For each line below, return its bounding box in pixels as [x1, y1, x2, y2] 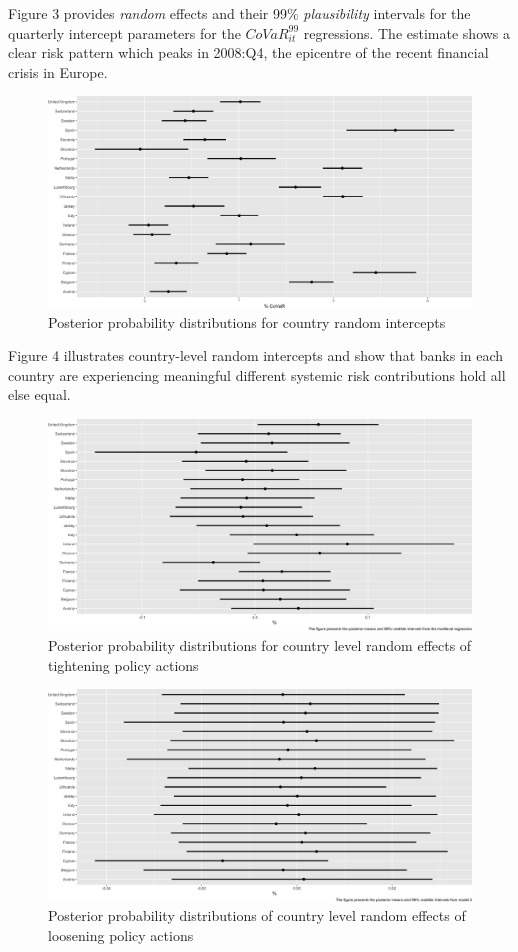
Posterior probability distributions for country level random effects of [48, 634, 472, 655]
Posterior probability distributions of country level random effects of [48, 905, 466, 926]
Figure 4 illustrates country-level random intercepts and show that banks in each [8, 345, 504, 366]
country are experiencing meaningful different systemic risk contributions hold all [8, 364, 506, 385]
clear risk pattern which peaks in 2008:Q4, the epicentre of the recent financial [8, 42, 489, 63]
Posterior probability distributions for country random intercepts [48, 311, 446, 332]
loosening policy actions [48, 924, 194, 945]
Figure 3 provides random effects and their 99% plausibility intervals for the [8, 3, 471, 23]
